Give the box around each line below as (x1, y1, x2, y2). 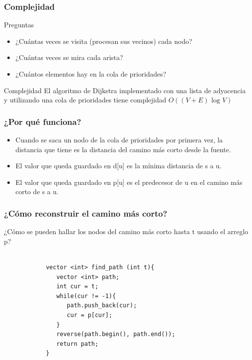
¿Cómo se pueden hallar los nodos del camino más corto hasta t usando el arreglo (4, 226, 248, 237)
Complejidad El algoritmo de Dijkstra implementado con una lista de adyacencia (4, 85, 246, 95)
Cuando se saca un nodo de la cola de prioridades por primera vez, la (15, 135, 223, 144)
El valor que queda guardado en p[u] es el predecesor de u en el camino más (15, 177, 243, 187)
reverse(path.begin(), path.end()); (56, 331, 175, 338)
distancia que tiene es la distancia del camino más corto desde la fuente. (15, 144, 231, 154)
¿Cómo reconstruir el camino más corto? (4, 207, 168, 219)
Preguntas (4, 20, 34, 30)
